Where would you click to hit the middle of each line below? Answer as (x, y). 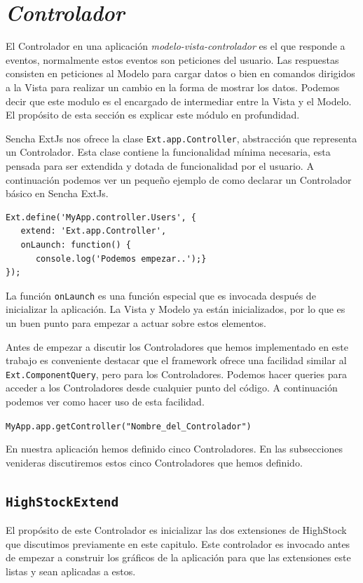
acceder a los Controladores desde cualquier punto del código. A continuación (172, 388)
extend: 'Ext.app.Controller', (94, 231)
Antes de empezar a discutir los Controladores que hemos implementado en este (177, 346)
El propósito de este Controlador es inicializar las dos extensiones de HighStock (176, 530)
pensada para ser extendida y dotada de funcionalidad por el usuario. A (160, 165)
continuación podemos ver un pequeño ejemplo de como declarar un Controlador (179, 179)
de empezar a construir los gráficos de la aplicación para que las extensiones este (178, 557)
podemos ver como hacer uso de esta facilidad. (105, 401)
